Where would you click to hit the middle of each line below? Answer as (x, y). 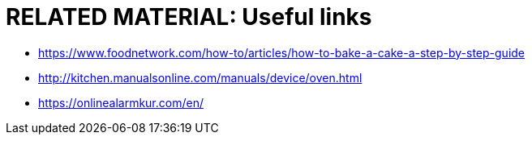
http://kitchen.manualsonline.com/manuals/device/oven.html (200, 77)
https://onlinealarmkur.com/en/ (121, 102)
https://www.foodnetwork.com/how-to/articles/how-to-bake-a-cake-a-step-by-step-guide (282, 52)
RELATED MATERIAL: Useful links (189, 17)
